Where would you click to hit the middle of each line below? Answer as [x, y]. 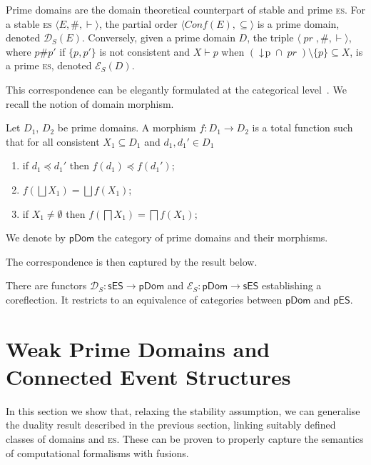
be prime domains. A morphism [127, 127]
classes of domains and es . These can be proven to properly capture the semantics [185, 439]
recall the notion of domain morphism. [90, 103]
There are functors [46, 285]
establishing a [291, 285]
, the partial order [138, 23]
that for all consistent [53, 141]
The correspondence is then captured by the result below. [132, 261]
